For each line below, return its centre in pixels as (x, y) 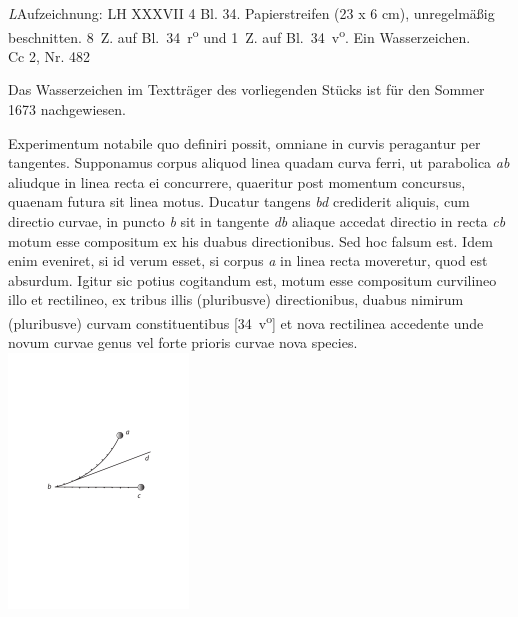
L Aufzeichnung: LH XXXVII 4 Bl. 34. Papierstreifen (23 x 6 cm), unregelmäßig (251, 13)
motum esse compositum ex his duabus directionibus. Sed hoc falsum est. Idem (250, 240)
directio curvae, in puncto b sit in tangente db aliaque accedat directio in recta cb (257, 221)
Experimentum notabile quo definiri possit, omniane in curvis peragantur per (244, 142)
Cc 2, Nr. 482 (49, 55)
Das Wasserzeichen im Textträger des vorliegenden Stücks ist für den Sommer (246, 89)
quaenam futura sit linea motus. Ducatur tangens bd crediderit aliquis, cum (239, 201)
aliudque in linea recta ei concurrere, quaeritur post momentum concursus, (237, 181)
